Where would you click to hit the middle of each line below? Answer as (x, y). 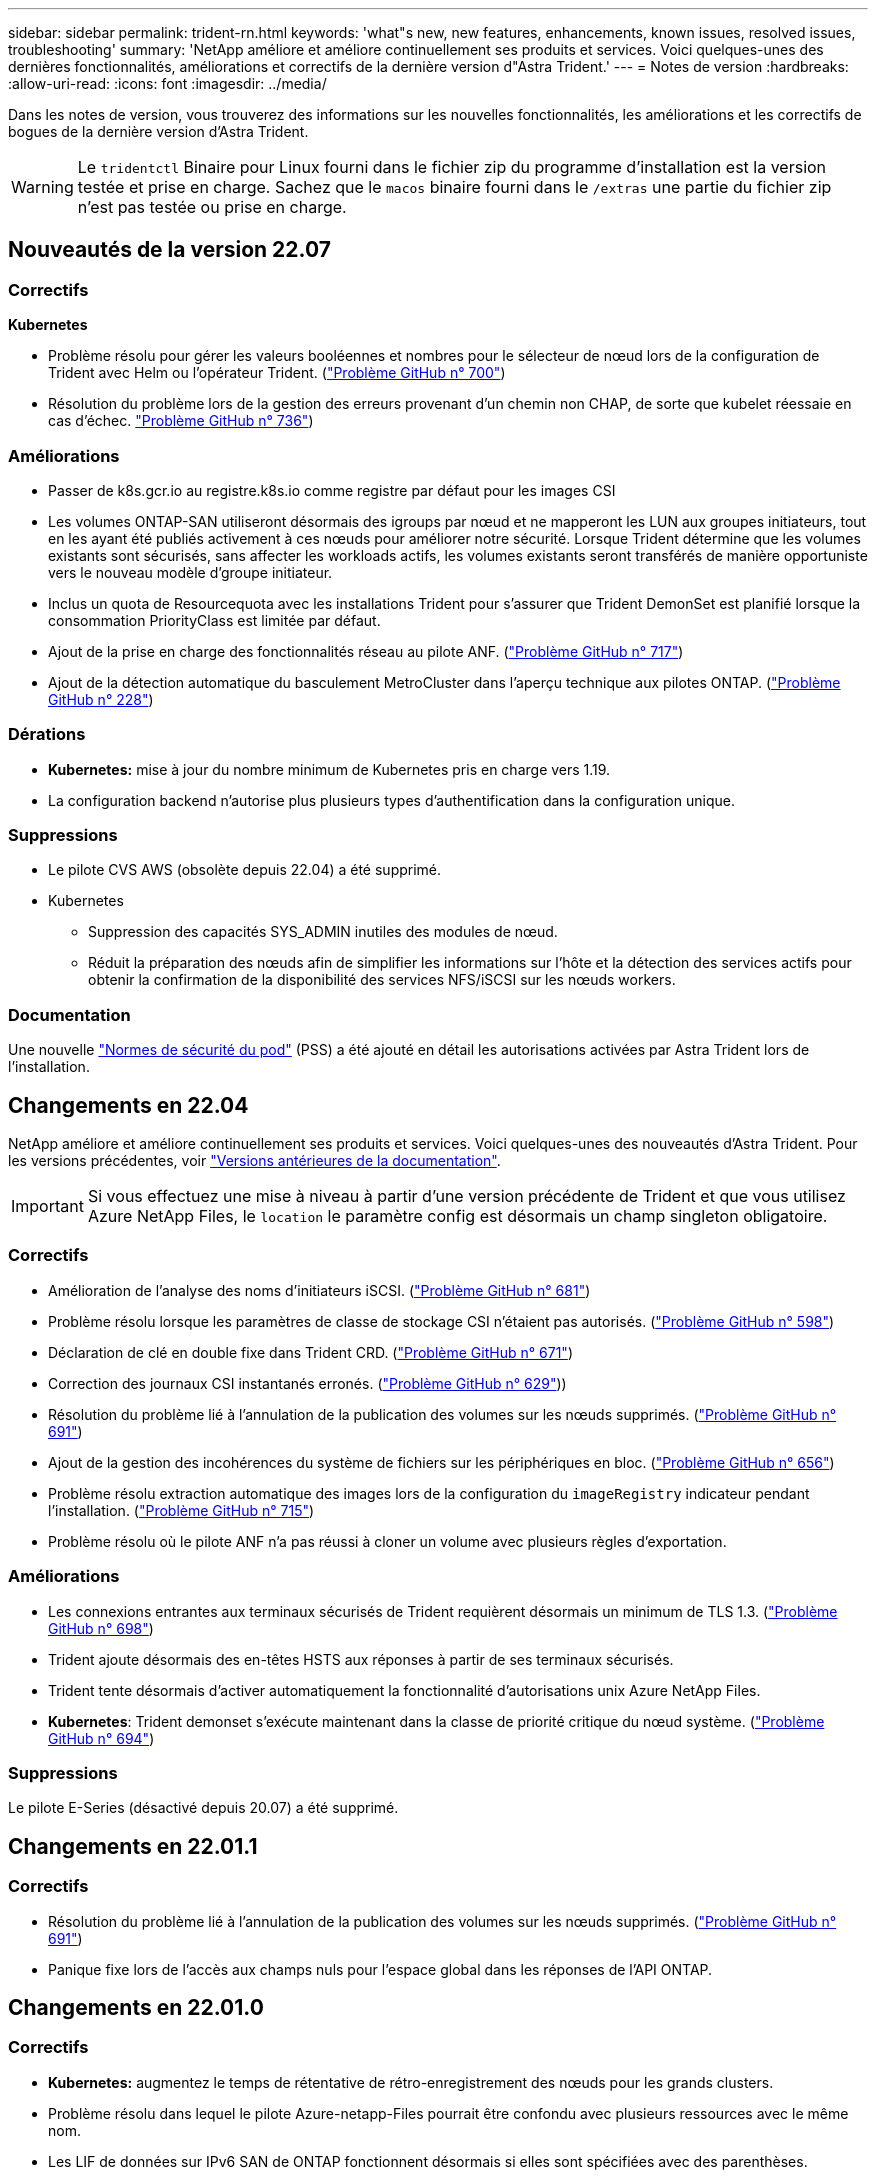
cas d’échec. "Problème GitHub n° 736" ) (181, 421)
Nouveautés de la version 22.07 (169, 250)
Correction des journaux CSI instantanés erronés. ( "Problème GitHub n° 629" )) (307, 1383)
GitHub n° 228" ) (101, 699)
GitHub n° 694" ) (101, 1738)
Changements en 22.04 (128, 1105)
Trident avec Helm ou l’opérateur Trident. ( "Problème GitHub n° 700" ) (277, 373)
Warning (42, 187)
